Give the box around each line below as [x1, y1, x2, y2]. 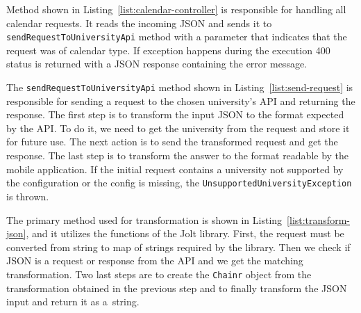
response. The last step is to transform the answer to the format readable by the [6, 148, 349, 163]
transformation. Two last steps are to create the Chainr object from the [6, 266, 312, 281]
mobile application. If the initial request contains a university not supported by [6, 161, 344, 176]
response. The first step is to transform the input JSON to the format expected [6, 107, 344, 122]
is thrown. [6, 188, 49, 203]
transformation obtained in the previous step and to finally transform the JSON [6, 280, 347, 295]
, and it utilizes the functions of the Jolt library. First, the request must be [26, 226, 344, 241]
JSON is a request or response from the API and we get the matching [6, 253, 303, 268]
